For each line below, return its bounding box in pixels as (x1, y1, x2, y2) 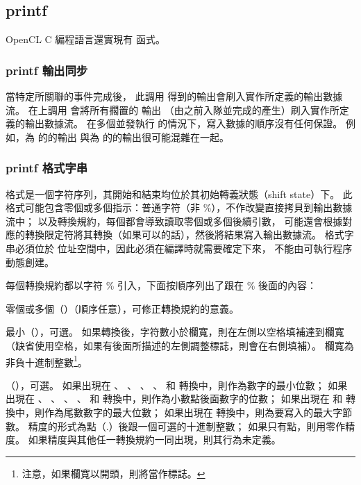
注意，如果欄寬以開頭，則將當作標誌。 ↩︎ (22, 466, 205, 480)
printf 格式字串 (6, 159, 88, 176)
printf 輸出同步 (6, 61, 88, 79)
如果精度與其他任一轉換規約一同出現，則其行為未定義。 (28, 432, 281, 447)
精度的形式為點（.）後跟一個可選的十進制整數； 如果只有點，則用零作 (28, 418, 346, 433)
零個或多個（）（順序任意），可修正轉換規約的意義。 (6, 301, 239, 315)
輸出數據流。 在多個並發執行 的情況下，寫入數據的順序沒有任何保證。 (24, 116, 343, 131)
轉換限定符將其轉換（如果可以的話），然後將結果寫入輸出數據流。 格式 (24, 227, 344, 242)
